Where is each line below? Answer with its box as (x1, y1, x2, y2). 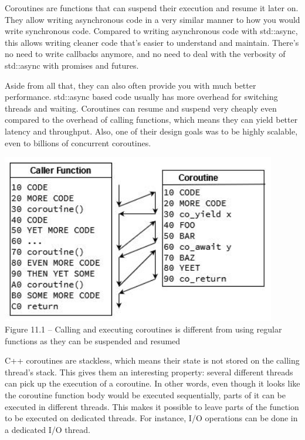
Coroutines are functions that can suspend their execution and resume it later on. (5, 2, 299, 14)
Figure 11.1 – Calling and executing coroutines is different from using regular (5, 323, 282, 335)
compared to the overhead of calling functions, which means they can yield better (5, 113, 298, 126)
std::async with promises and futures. (5, 59, 139, 71)
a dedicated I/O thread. (5, 423, 90, 435)
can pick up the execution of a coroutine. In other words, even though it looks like (5, 377, 300, 389)
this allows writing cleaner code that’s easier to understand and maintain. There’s (5, 36, 299, 48)
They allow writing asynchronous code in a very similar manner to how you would (5, 13, 300, 25)
